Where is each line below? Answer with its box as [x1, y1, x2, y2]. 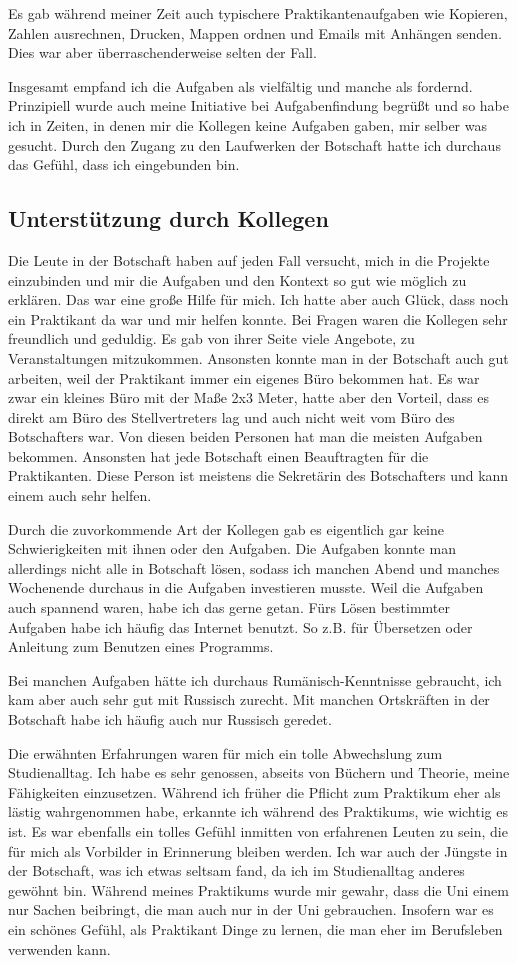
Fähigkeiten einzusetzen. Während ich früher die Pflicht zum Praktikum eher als [8, 781, 501, 802]
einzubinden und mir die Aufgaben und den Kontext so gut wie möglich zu [8, 269, 467, 290]
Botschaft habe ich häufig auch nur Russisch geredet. [8, 709, 332, 730]
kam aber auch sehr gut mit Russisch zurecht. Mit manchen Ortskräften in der [8, 689, 490, 710]
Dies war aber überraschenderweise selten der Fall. [8, 42, 317, 63]
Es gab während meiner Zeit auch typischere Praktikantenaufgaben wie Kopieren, [8, 3, 508, 23]
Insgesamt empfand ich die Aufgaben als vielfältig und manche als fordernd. [8, 75, 473, 96]
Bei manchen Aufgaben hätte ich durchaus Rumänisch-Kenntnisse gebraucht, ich [8, 669, 502, 690]
